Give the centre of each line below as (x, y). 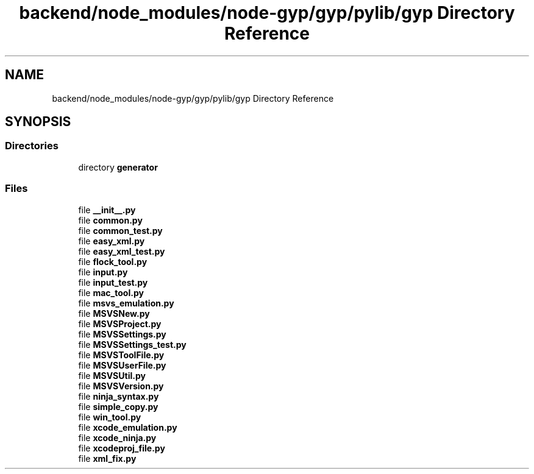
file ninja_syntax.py (119, 396)
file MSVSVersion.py (121, 386)
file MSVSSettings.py (122, 334)
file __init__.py (107, 210)
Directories (32, 146)
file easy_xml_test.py (122, 251)
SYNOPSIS (38, 122)
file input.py (103, 272)
